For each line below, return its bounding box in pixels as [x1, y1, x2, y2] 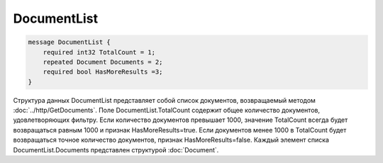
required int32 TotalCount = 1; [43, 48, 156, 56]
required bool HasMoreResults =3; [43, 68, 163, 76]
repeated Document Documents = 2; [43, 57, 163, 66]
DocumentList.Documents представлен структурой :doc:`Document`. [13, 145, 219, 154]
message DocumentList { [28, 38, 111, 46]
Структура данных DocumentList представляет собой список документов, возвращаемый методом [13, 96, 316, 104]
